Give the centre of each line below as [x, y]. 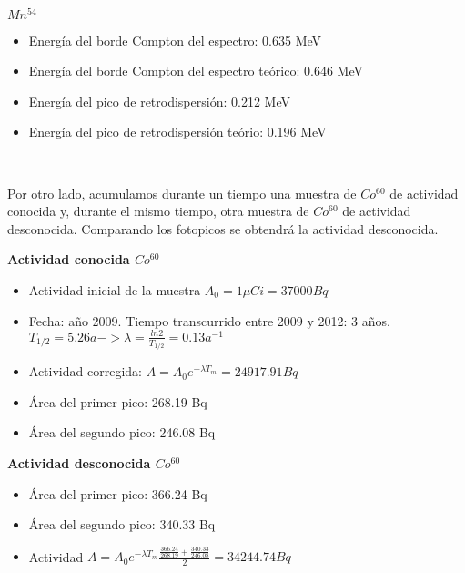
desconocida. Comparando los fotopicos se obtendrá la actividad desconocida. [223, 228]
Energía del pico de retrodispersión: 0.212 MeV [159, 101]
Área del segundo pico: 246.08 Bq [122, 432]
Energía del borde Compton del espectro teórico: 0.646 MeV [196, 71]
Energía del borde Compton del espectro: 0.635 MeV [175, 40]
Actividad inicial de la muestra [115, 290]
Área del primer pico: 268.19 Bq [118, 401]
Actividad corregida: [85, 371]
